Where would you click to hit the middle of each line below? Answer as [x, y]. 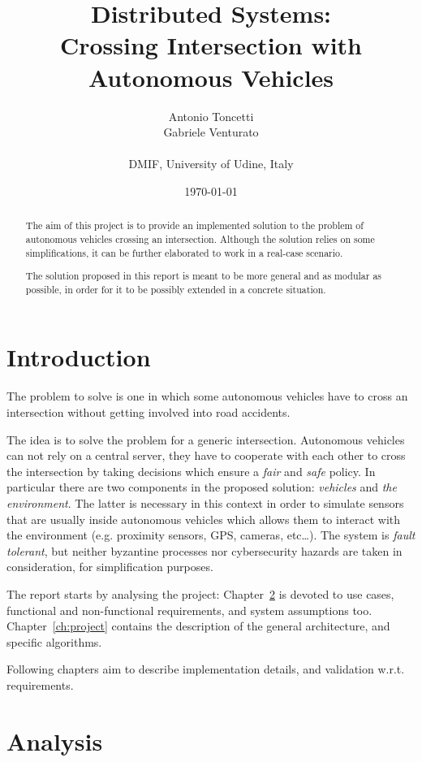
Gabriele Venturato [211, 132]
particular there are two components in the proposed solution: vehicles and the [202, 487]
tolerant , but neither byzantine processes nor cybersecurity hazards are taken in [205, 550]
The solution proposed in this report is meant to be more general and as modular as [204, 276]
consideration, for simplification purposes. [110, 567]
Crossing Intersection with [211, 45]
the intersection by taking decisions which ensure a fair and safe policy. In [191, 471]
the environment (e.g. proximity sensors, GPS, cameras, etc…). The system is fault [211, 535]
